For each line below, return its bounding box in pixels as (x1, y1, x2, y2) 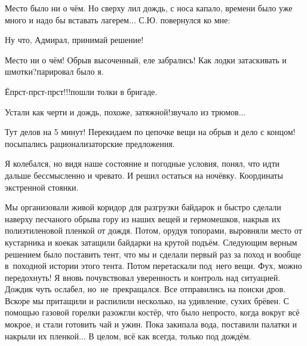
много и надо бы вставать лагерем (5, 13, 129, 26)
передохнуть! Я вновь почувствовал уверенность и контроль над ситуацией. (5, 271, 281, 283)
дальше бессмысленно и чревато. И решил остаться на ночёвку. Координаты (5, 169, 283, 181)
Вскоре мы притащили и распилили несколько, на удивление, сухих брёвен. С (5, 294, 289, 307)
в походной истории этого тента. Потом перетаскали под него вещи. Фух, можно (5, 259, 302, 272)
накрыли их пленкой (5, 329, 79, 342)
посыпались (5, 137, 48, 149)
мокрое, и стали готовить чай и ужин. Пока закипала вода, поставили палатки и (5, 318, 297, 330)
